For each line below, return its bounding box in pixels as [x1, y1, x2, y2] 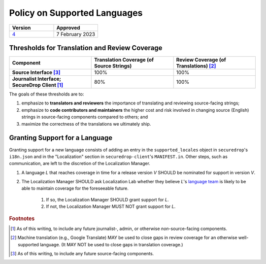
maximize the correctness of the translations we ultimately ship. [21, 121, 151, 127]
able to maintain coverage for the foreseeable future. [21, 185, 129, 192]
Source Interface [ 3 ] [12, 69, 61, 76]
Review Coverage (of [176, 57, 226, 64]
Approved [56, 24, 81, 31]
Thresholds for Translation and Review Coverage [9, 43, 163, 52]
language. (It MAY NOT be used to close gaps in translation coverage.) [40, 241, 183, 247]
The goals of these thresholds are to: [9, 91, 84, 97]
